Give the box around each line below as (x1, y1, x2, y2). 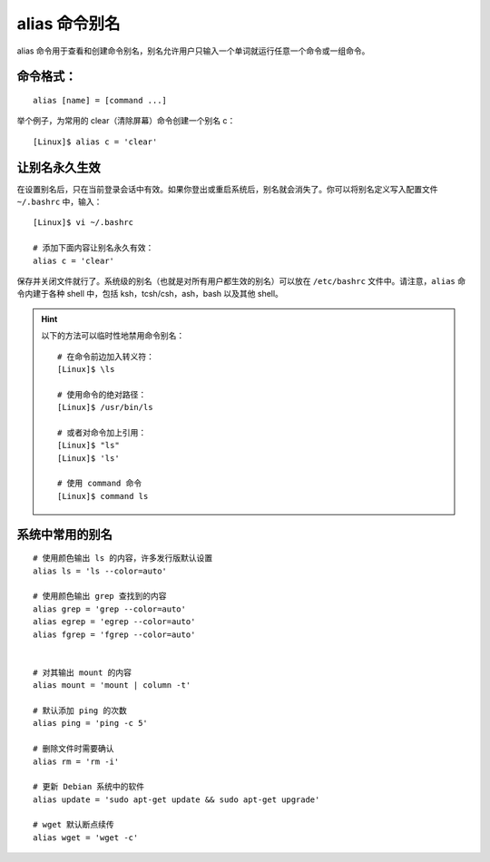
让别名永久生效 (16, 160, 101, 175)
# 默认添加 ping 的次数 (33, 705, 127, 716)
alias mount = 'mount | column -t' (33, 681, 191, 691)
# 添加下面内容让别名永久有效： (33, 243, 154, 253)
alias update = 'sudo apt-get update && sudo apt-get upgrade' (33, 794, 320, 805)
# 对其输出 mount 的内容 (33, 667, 132, 678)
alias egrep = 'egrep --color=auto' (33, 617, 196, 627)
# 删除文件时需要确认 (33, 744, 114, 754)
